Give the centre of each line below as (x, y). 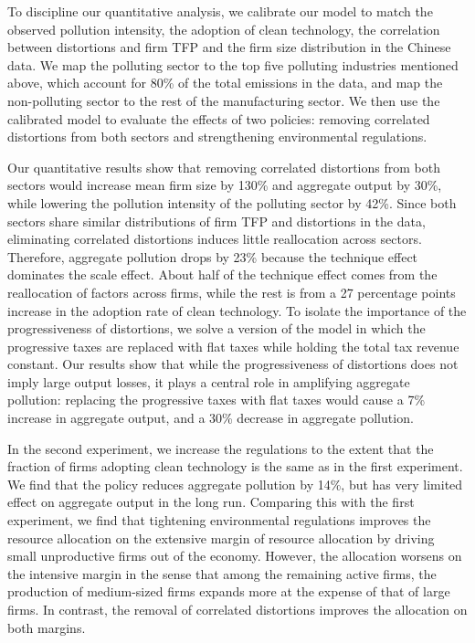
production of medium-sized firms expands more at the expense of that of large (229, 591)
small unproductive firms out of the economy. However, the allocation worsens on (235, 556)
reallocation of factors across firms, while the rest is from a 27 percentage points (232, 292)
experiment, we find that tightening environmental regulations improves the (219, 520)
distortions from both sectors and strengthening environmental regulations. (217, 137)
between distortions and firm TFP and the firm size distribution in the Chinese (229, 47)
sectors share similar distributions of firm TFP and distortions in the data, (216, 221)
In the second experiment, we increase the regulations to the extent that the (221, 448)
